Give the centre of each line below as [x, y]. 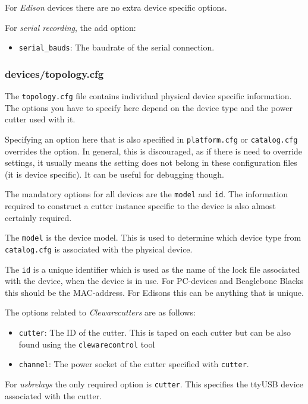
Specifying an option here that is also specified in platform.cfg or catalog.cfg [151, 139]
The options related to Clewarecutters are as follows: [100, 312]
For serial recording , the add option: [70, 27]
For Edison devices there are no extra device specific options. [116, 7]
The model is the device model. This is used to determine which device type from [153, 237]
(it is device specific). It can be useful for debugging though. [114, 174]
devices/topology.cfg [54, 73]
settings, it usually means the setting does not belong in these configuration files [151, 162]
